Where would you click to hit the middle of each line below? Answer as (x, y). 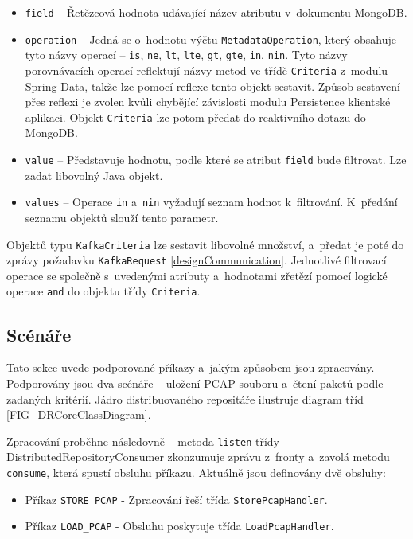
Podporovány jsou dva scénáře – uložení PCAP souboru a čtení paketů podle (195, 383)
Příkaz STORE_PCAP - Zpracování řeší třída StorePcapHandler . (176, 499)
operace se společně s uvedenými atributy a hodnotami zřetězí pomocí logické (197, 275)
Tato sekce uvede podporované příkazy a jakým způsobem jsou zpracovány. (191, 367)
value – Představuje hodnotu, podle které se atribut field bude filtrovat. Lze (216, 160)
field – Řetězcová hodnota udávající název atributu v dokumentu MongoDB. (216, 12)
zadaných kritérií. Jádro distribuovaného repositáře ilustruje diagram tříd (185, 398)
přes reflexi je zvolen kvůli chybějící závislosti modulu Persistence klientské (208, 102)
